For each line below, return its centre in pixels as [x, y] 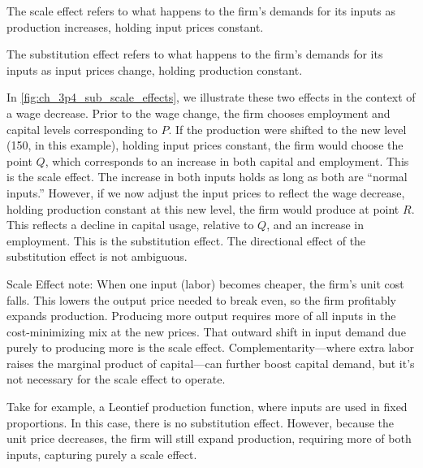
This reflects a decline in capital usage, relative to [130, 225]
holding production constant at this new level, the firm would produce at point [203, 208]
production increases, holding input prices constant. [135, 26]
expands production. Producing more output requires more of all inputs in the [201, 316]
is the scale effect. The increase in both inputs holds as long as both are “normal [207, 177]
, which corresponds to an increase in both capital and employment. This [227, 160]
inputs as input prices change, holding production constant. [155, 69]
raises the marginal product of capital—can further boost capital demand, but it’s [211, 363]
